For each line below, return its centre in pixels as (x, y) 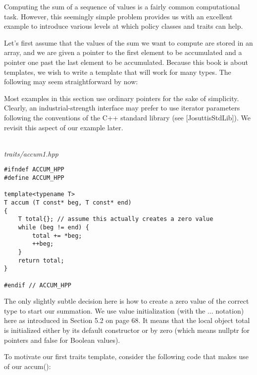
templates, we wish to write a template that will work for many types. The (118, 72)
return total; (41, 260)
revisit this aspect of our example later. (64, 127)
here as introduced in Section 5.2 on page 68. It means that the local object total (127, 320)
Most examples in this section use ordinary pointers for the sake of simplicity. (122, 98)
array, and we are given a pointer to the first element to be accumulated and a (123, 52)
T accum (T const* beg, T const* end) (68, 202)
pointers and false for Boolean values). (62, 340)
